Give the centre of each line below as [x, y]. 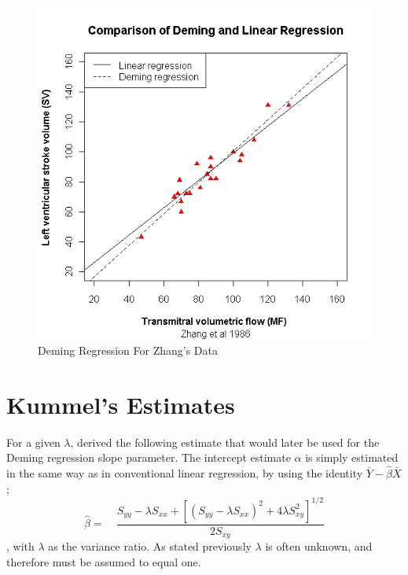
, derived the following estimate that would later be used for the [225, 442]
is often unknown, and [319, 546]
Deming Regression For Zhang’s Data [128, 350]
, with [20, 546]
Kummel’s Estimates [121, 404]
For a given [33, 442]
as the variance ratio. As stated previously [150, 546]
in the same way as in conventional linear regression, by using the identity [185, 472]
